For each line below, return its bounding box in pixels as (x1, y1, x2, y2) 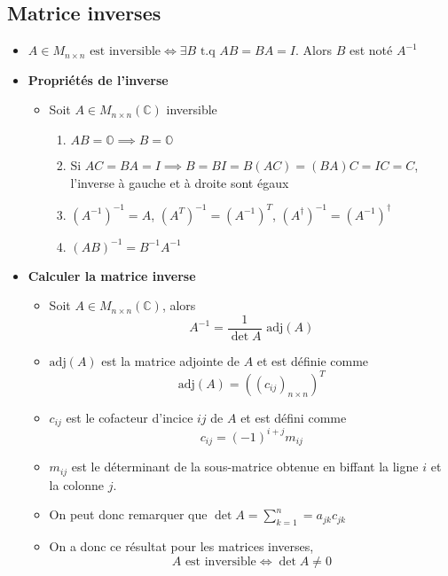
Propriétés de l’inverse (28, 70, 169, 89)
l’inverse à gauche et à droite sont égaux (70, 173, 289, 191)
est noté (349, 41, 393, 59)
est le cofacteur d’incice (66, 409, 193, 427)
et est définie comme (256, 351, 369, 370)
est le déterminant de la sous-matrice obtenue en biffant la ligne (71, 457, 419, 476)
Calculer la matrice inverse (28, 266, 196, 284)
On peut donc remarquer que (49, 505, 208, 524)
